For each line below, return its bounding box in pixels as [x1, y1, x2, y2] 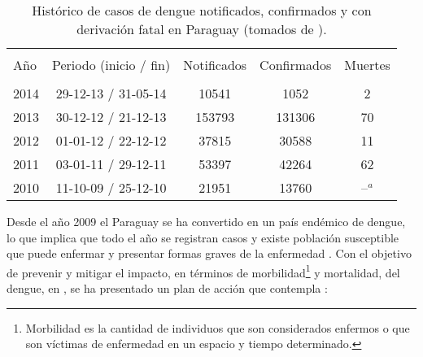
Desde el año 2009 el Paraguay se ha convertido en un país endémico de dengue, [7, 213, 406, 229]
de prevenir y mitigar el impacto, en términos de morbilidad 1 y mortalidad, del [7, 261, 400, 281]
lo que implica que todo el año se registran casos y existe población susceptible [7, 229, 399, 246]
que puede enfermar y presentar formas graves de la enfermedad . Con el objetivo [7, 245, 412, 262]
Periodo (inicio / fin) [52, 55, 171, 74]
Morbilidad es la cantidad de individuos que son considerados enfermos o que [25, 319, 410, 336]
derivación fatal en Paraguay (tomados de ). [76, 20, 327, 38]
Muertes [344, 55, 390, 74]
